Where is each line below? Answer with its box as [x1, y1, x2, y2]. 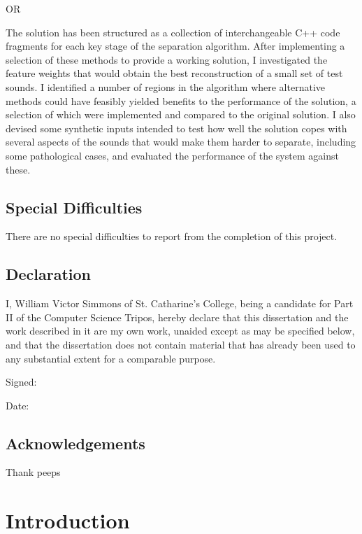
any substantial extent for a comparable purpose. [6, 351, 216, 365]
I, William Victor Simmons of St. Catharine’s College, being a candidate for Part [6, 296, 354, 311]
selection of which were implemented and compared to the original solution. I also [6, 107, 356, 122]
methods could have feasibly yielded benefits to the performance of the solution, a [6, 93, 356, 108]
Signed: [6, 374, 37, 389]
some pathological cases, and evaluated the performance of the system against [6, 148, 339, 162]
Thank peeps [6, 465, 61, 479]
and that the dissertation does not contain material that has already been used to [6, 337, 356, 351]
